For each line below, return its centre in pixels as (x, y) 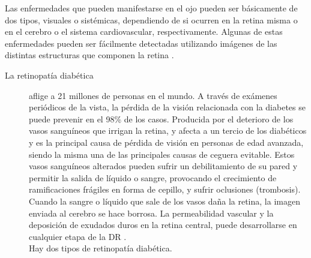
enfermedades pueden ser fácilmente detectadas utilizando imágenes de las (141, 43)
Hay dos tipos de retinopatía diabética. (101, 248)
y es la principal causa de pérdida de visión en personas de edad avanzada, (166, 142)
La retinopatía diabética (49, 75)
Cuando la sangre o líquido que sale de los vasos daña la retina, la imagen (165, 201)
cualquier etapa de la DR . (78, 236)
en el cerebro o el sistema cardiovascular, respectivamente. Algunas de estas (144, 31)
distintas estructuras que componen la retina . (89, 55)
